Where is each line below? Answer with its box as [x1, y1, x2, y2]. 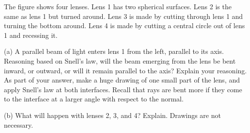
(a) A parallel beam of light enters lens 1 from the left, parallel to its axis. [4, 46, 224, 56]
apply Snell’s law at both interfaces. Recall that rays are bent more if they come [4, 84, 242, 94]
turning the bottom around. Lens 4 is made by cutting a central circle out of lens [4, 20, 245, 31]
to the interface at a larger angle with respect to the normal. [4, 94, 184, 104]
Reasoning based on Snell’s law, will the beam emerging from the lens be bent [4, 55, 236, 66]
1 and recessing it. [4, 30, 58, 40]
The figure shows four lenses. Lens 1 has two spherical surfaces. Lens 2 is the [4, 1, 232, 11]
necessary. [4, 119, 33, 130]
